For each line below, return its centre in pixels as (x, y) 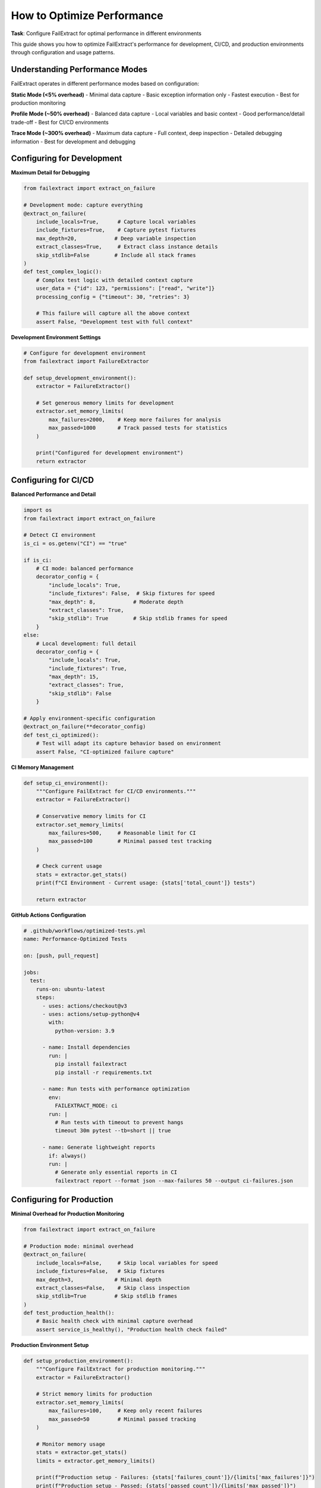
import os (38, 510)
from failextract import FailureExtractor (86, 361)
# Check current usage (69, 866)
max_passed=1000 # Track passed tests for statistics (138, 428)
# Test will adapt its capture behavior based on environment (128, 743)
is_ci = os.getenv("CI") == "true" (75, 543)
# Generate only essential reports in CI (116, 1172)
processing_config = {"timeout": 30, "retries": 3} (113, 297)
